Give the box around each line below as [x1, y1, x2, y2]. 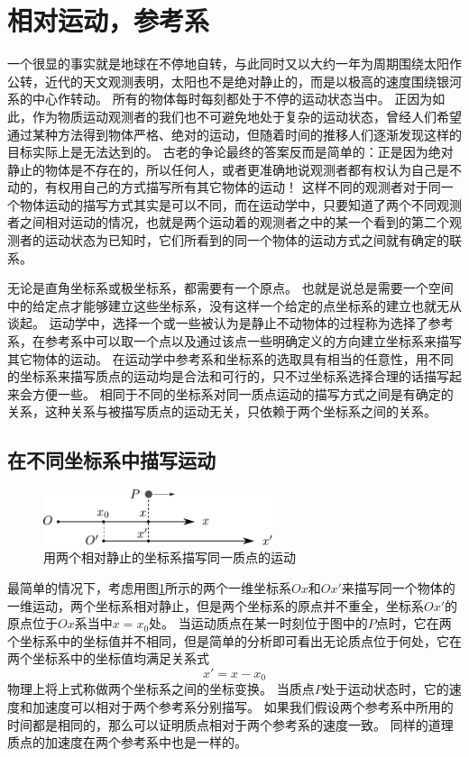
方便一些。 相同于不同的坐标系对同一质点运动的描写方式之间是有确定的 [32, 384, 454, 403]
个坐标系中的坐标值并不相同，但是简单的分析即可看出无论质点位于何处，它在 [7, 631, 462, 650]
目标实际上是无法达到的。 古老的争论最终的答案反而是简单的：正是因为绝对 [7, 142, 454, 161]
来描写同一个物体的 [341, 579, 455, 597]
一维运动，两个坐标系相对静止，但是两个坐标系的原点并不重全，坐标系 [7, 596, 424, 615]
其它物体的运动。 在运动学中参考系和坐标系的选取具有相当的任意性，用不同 [7, 349, 454, 368]
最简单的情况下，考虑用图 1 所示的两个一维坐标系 [7, 579, 291, 597]
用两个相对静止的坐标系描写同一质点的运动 [43, 548, 296, 567]
